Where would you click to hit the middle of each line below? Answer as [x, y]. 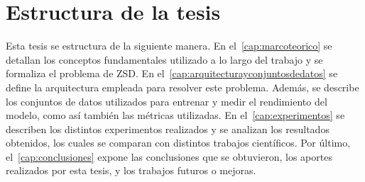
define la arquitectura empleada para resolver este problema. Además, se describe [182, 87]
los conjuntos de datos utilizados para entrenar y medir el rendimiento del [167, 101]
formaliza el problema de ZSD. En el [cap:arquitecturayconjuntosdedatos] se [172, 73]
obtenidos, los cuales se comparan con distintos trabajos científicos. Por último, [178, 143]
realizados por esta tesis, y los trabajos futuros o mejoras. [131, 170]
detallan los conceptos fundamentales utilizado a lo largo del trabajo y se [164, 59]
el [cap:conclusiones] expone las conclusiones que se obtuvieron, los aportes [169, 156]
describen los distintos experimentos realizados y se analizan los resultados [168, 129]
